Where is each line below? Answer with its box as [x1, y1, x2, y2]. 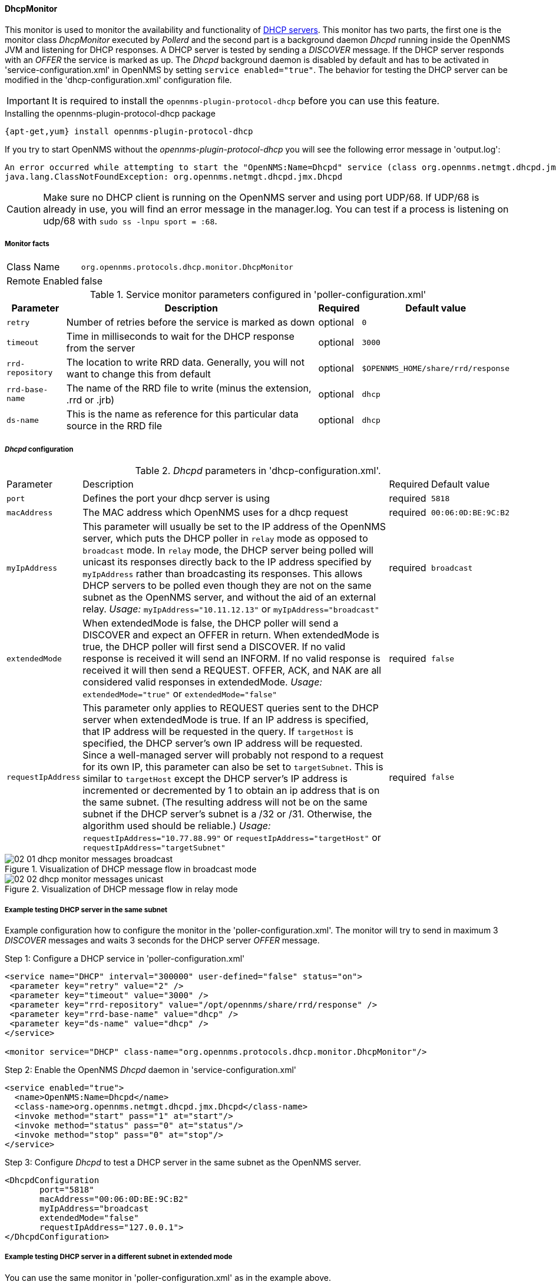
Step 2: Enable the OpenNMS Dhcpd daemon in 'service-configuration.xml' [5, 1064, 297, 1075]
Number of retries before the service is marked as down [66, 316, 315, 329]
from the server [66, 342, 135, 355]
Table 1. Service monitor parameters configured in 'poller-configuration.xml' [90, 289, 426, 301]
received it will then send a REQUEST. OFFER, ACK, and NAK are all [82, 664, 382, 677]
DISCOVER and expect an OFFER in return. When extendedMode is [82, 629, 379, 641]
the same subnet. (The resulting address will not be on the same [82, 796, 368, 809]
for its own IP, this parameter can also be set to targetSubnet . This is [82, 761, 383, 773]
